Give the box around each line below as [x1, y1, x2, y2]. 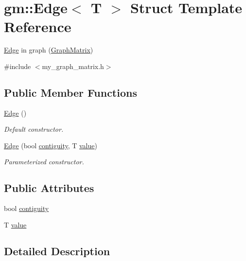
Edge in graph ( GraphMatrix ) [4, 45, 93, 55]
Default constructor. [4, 124, 64, 134]
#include [4, 61, 31, 71]
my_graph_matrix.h [42, 61, 104, 71]
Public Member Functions [4, 85, 137, 100]
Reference [4, 17, 71, 36]
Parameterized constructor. [4, 157, 84, 167]
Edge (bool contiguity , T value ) [4, 140, 97, 150]
